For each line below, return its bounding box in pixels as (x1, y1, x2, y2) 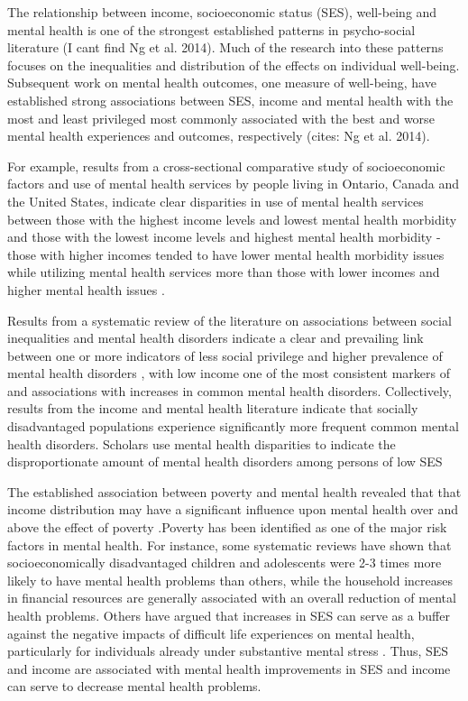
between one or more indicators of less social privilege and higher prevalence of (7, 346, 443, 364)
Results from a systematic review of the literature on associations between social (7, 310, 452, 329)
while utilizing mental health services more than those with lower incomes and (7, 263, 440, 281)
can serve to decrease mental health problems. (7, 677, 262, 696)
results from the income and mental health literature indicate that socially (7, 399, 418, 418)
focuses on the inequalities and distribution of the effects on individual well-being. (7, 55, 460, 74)
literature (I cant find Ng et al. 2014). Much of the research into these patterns (7, 38, 444, 57)
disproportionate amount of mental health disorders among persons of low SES (7, 452, 443, 471)
